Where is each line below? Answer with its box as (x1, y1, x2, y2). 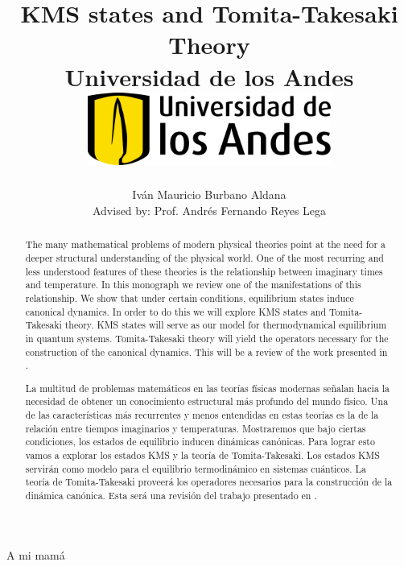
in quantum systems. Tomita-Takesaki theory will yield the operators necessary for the (25, 331, 389, 345)
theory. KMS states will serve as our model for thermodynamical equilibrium (64, 318, 387, 332)
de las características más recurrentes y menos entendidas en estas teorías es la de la (25, 408, 379, 422)
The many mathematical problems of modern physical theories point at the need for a (25, 238, 386, 251)
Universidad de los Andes (64, 60, 354, 93)
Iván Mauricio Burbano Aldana (132, 186, 287, 203)
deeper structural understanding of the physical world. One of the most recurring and (25, 251, 384, 265)
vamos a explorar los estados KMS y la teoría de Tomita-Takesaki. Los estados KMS (25, 448, 380, 462)
